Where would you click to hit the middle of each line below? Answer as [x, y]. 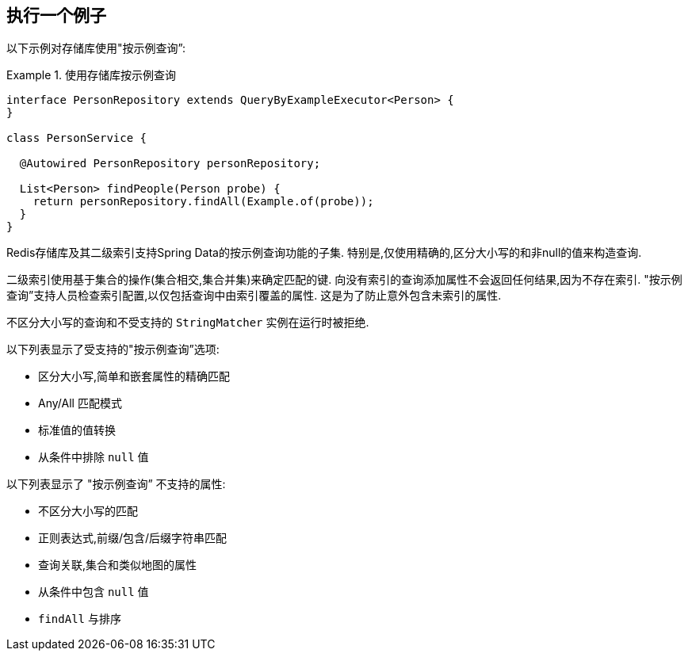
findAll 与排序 [80, 619]
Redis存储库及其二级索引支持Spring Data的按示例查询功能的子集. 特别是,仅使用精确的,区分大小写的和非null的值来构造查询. [324, 253]
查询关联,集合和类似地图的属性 [118, 565]
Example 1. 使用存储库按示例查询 [91, 75]
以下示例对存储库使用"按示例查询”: [96, 48]
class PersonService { [77, 138]
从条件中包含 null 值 [94, 592]
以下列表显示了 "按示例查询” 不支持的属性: [116, 484]
